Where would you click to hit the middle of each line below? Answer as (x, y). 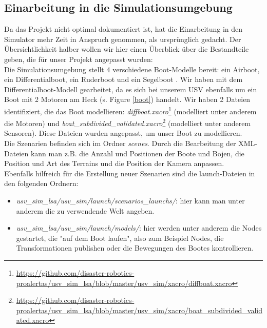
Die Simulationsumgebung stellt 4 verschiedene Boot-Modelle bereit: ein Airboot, (132, 69)
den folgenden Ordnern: (41, 183)
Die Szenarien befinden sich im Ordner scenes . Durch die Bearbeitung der (120, 143)
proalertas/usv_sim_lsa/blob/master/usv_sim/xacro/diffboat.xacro (124, 283)
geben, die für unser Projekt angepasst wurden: (79, 59)
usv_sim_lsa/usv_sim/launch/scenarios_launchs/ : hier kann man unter (130, 201)
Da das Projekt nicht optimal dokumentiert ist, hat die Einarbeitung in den (123, 29)
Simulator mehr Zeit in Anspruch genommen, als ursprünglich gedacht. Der (123, 39)
